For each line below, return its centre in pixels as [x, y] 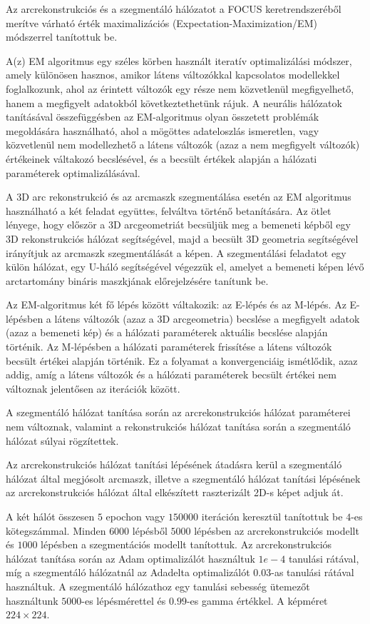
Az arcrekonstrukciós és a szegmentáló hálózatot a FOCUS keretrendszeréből [174, 9]
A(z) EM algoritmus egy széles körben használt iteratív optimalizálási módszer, [179, 60]
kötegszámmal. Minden [56, 530]
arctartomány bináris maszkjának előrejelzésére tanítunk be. [137, 280]
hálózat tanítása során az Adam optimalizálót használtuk [130, 558]
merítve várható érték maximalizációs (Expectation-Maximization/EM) [161, 22]
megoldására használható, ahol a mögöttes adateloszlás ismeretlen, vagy [163, 130]
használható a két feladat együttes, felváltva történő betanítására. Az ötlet [169, 210]
